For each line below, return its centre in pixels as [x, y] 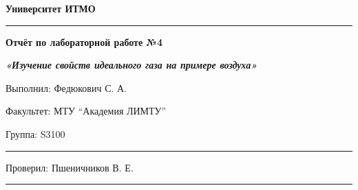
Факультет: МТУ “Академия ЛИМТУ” [86, 111]
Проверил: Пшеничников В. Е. [70, 167]
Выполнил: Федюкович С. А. [66, 87]
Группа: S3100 [35, 133]
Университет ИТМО [51, 8]
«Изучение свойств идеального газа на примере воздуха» [131, 65]
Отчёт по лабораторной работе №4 [84, 41]
